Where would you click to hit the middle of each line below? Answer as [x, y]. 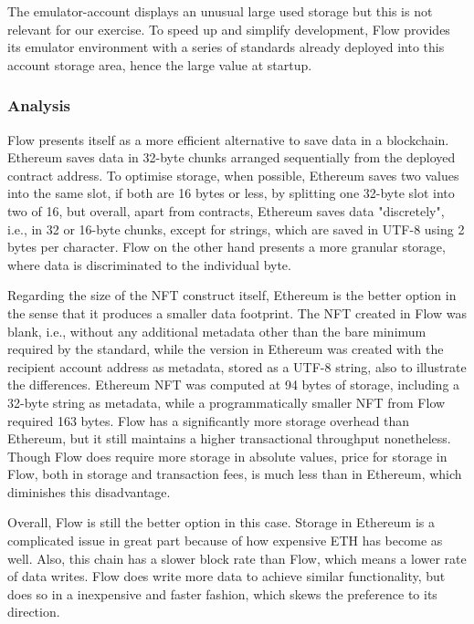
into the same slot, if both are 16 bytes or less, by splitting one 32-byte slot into [231, 193]
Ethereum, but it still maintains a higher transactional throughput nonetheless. [229, 438]
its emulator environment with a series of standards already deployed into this [226, 47]
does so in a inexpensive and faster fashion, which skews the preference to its [222, 593]
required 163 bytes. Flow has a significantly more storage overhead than [209, 420]
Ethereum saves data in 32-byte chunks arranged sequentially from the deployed [232, 157]
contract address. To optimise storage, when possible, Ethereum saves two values [233, 175]
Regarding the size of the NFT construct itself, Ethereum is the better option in [232, 295]
